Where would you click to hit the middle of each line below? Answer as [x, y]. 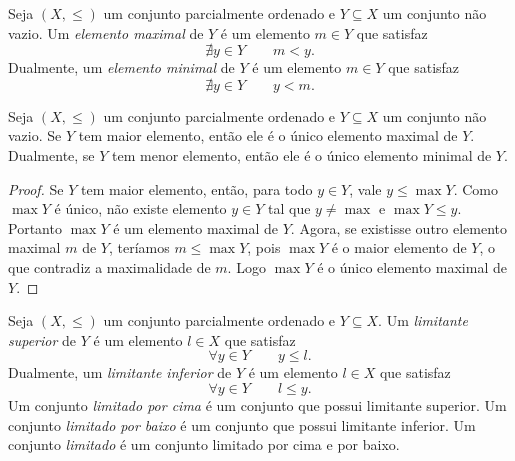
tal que [289, 208]
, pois [264, 247]
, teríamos [139, 247]
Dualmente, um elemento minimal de [121, 67]
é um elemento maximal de [196, 227]
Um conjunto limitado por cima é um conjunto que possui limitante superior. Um [257, 404]
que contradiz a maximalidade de [109, 266]
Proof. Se [36, 188]
